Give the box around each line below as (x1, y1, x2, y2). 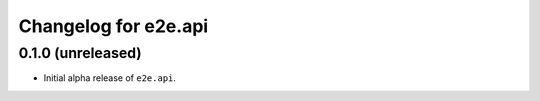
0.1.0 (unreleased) (18, 44, 142, 62)
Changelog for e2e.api (18, 15, 209, 37)
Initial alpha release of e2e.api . (43, 72, 177, 84)
